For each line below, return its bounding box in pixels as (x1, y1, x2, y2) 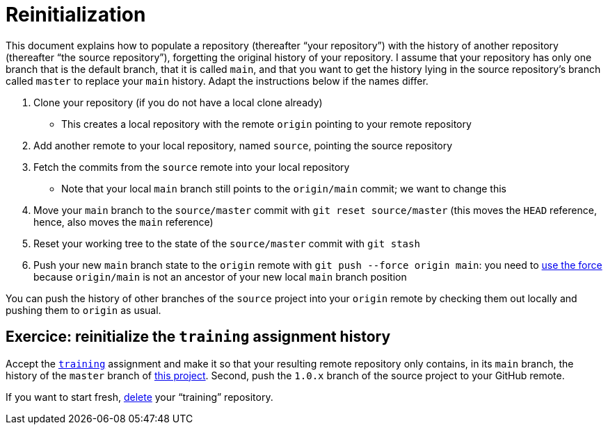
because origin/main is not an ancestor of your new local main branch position (33, 270, 407, 283)
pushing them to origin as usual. (6, 304, 161, 316)
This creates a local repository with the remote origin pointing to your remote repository (61, 117, 472, 130)
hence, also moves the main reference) (33, 215, 214, 228)
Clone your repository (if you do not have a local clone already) (33, 96, 323, 108)
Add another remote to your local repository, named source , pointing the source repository (33, 139, 453, 151)
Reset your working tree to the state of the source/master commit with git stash (33, 237, 420, 249)
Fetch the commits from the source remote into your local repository (33, 160, 350, 173)
